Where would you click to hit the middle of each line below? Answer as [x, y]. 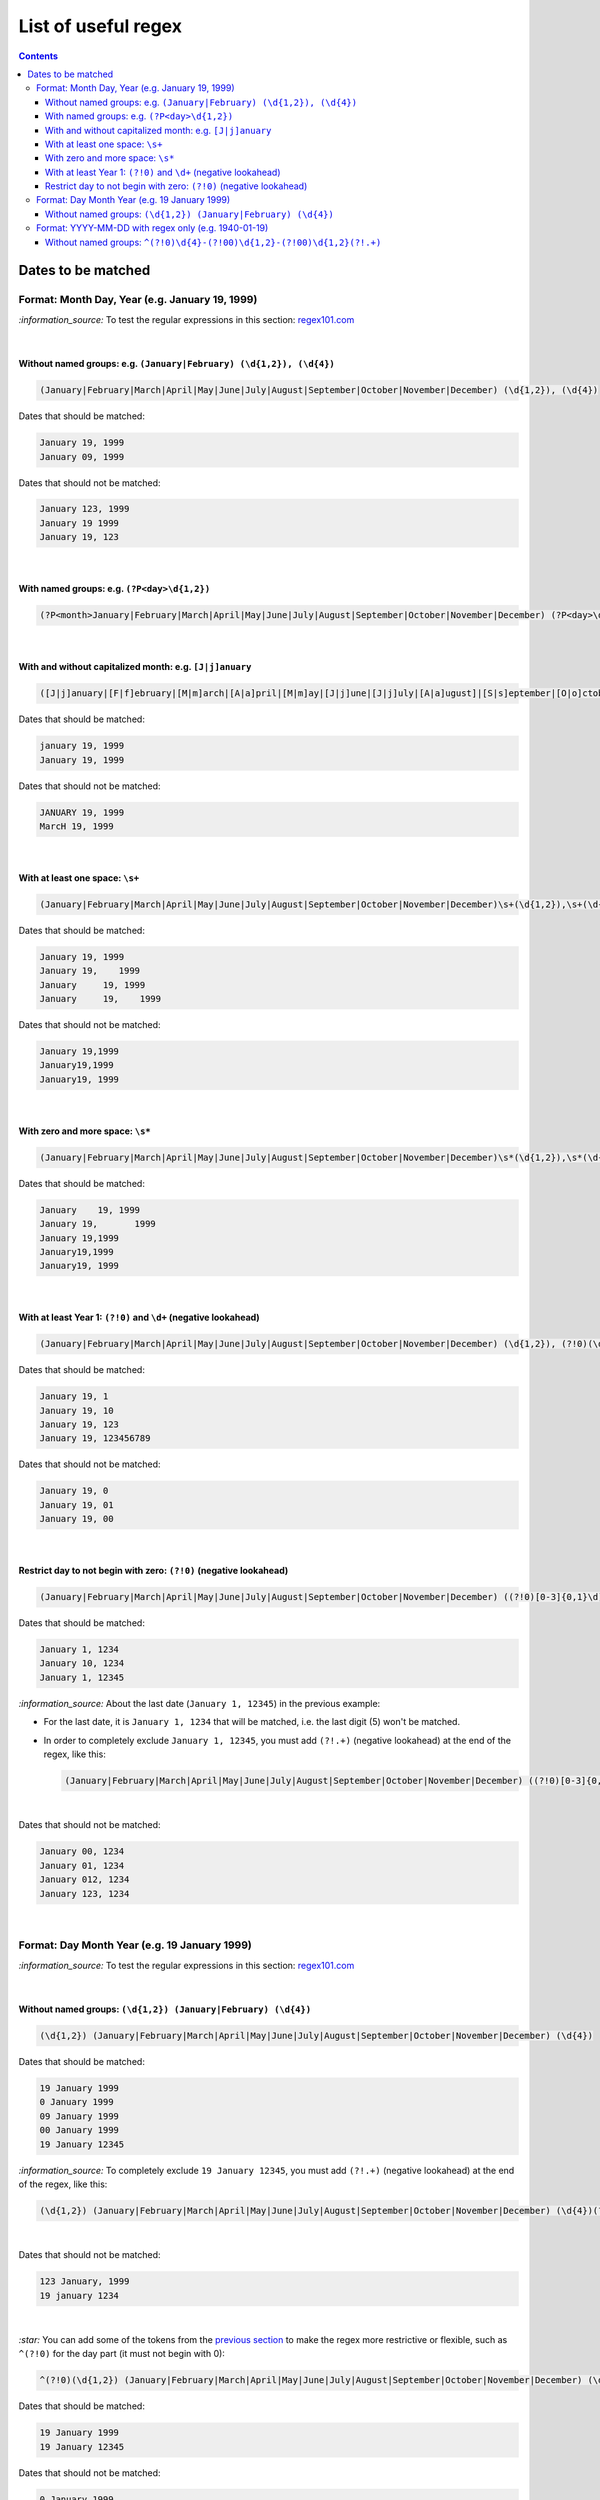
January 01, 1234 [82, 1865]
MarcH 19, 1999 [76, 826]
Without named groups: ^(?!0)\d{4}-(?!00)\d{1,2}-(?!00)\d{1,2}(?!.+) [213, 242]
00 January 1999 [79, 2130]
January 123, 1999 [84, 509]
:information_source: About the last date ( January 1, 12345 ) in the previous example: [199, 1703]
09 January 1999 [79, 2116]
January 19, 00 [76, 1519]
